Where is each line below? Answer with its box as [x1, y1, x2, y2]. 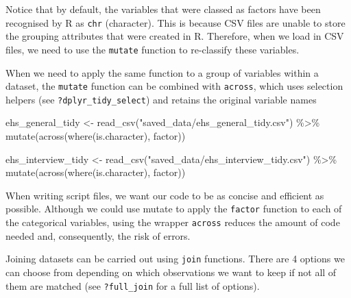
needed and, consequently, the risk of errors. [5, 228, 191, 243]
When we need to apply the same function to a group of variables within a [5, 65, 319, 79]
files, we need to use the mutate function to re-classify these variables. [5, 42, 300, 56]
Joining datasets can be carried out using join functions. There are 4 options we [5, 251, 345, 266]
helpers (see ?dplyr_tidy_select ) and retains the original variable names [5, 92, 317, 106]
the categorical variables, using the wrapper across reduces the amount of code [5, 215, 340, 229]
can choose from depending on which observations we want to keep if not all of [5, 264, 337, 279]
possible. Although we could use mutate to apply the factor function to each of [5, 201, 342, 216]
